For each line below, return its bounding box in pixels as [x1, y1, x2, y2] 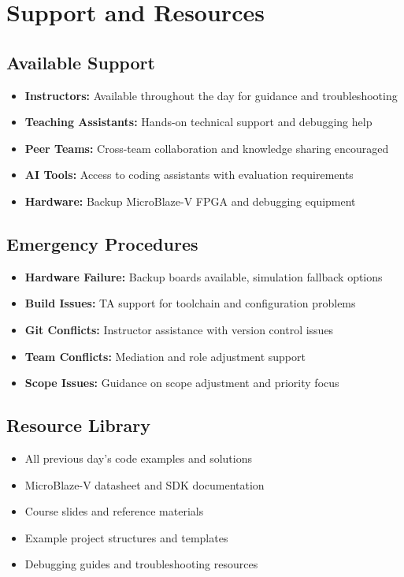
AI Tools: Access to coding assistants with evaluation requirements [24, 166, 354, 183]
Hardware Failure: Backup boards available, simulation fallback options [24, 268, 383, 285]
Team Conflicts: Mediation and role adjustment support [24, 348, 306, 364]
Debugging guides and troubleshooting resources [24, 556, 258, 572]
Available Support [6, 50, 155, 74]
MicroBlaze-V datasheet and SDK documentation [24, 476, 265, 493]
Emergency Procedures [6, 231, 198, 255]
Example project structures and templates [24, 529, 228, 545]
